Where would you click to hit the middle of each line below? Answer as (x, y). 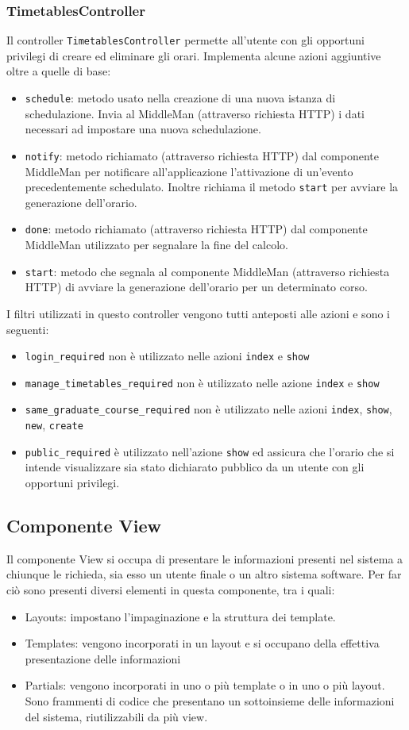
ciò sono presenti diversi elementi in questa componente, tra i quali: (171, 589)
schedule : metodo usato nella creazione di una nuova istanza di (180, 98)
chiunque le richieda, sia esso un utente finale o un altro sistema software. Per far (204, 574)
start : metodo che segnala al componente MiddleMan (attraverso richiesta (207, 271)
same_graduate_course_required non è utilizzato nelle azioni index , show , (208, 409)
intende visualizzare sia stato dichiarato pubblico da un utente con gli (195, 467)
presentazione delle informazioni (103, 658)
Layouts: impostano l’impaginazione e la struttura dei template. (180, 616)
